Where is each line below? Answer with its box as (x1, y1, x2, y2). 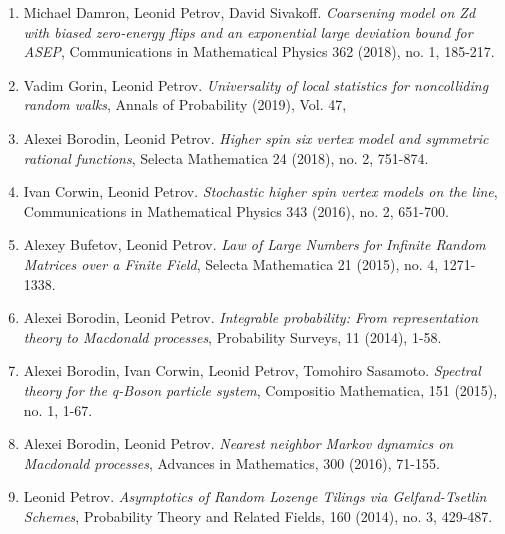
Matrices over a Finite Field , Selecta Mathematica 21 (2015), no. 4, (23, 253, 439, 274)
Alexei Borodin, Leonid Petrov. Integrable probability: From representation (23, 307, 479, 328)
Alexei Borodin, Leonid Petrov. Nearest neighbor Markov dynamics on (23, 433, 454, 454)
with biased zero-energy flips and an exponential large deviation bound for (23, 21, 473, 42)
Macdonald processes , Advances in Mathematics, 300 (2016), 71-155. (23, 452, 440, 473)
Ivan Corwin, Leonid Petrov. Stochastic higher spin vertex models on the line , (23, 181, 498, 202)
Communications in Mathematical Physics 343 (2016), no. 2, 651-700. (23, 200, 449, 221)
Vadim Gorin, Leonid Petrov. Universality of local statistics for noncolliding (23, 74, 489, 95)
